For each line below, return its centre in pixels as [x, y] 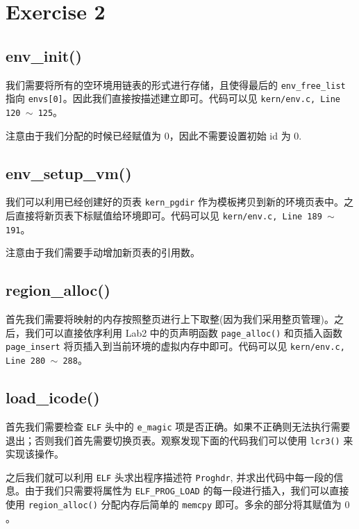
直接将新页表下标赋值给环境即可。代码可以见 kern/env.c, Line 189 [168, 215]
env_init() [44, 55]
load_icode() [53, 397]
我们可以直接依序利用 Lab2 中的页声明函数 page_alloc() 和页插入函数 [184, 332]
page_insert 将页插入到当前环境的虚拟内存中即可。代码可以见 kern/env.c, [175, 346]
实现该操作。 [35, 454]
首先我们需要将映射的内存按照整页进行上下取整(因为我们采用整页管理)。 [170, 319]
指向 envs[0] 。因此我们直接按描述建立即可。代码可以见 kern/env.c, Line [173, 98]
